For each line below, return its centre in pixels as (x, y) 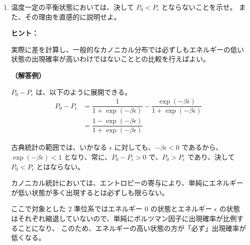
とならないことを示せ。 (199, 7)
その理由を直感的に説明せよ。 (73, 16)
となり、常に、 (88, 156)
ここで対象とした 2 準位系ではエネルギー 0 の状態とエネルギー (112, 209)
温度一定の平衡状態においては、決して (72, 7)
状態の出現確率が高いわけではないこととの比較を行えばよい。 (110, 59)
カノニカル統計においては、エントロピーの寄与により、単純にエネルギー (127, 183)
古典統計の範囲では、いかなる (59, 147)
